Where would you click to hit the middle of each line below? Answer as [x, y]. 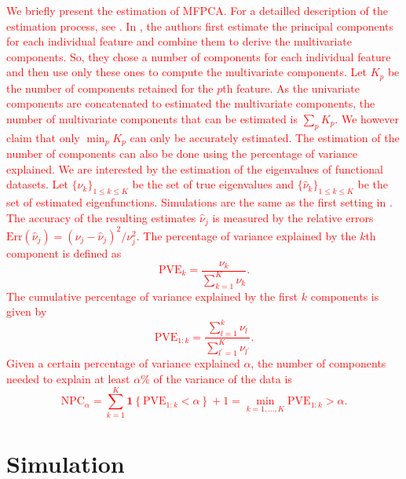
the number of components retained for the [110, 88]
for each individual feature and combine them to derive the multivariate [179, 41]
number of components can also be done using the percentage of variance [182, 154]
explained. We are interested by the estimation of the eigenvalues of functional [195, 168]
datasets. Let [37, 184]
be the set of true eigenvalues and [213, 184]
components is [345, 296]
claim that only [43, 137]
